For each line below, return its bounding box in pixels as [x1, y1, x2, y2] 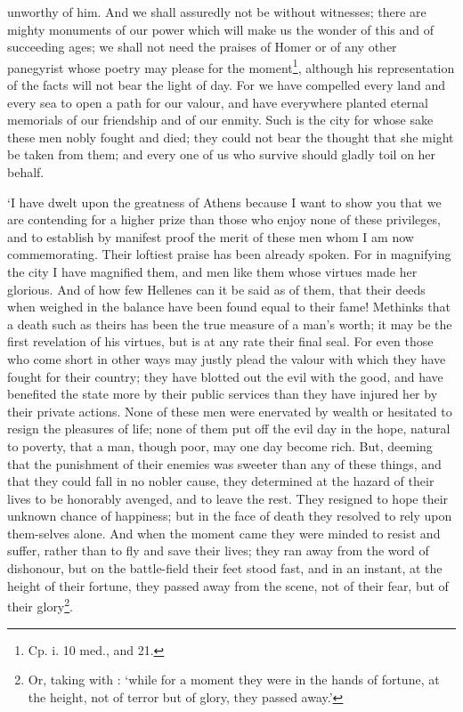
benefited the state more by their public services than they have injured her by [7, 384, 438, 403]
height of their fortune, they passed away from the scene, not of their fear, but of [7, 576, 449, 595]
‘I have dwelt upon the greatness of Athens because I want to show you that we [7, 192, 442, 211]
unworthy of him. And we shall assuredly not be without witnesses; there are [7, 3, 426, 20]
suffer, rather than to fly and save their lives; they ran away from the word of [7, 541, 429, 560]
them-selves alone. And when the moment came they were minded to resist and [7, 523, 441, 542]
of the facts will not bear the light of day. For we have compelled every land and [7, 76, 445, 94]
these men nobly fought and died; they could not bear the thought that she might [7, 127, 454, 146]
